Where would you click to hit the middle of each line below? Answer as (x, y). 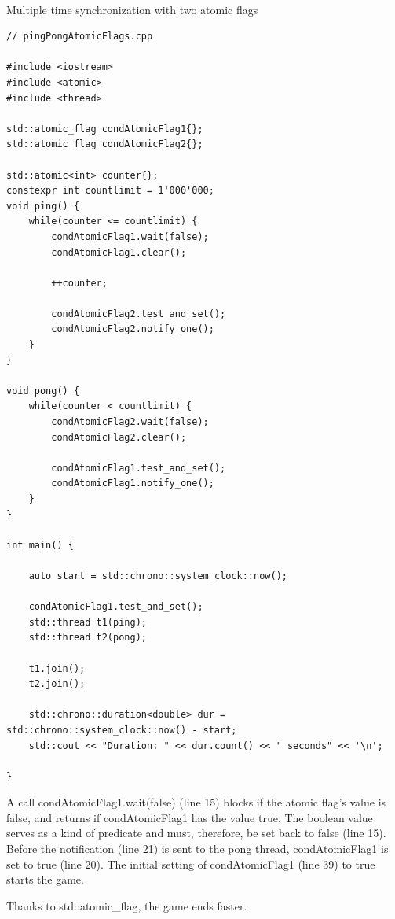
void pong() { (43, 391)
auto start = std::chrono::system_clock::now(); (158, 576)
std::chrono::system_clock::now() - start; (122, 730)
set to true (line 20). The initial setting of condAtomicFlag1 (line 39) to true (191, 864)
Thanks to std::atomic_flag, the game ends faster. (127, 905)
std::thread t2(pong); (88, 638)
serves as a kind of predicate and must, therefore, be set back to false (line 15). (196, 833)
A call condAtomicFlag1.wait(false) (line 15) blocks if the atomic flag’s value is (196, 802)
